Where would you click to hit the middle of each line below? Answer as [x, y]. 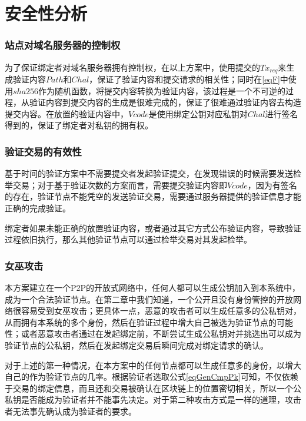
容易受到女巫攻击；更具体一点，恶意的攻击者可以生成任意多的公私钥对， [161, 311]
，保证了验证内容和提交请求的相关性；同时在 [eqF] [184, 79]
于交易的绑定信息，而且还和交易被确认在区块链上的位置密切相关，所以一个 [149, 388]
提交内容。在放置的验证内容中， [66, 113]
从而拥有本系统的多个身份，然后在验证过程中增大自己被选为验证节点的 [141, 322]
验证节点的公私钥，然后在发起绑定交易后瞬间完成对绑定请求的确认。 [137, 345]
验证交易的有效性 [43, 151]
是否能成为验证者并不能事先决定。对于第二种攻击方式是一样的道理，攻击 [161, 400]
